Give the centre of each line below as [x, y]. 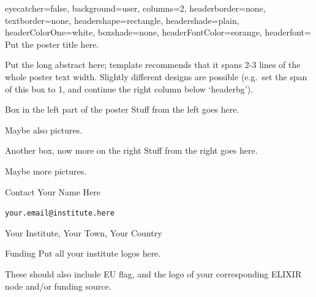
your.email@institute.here [60, 213]
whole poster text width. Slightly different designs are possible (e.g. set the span [156, 76]
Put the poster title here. [52, 44]
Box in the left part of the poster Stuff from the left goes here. [122, 109]
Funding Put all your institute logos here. [83, 253]
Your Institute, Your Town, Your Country [84, 232]
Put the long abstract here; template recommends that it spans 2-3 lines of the [153, 65]
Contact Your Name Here [53, 191]
